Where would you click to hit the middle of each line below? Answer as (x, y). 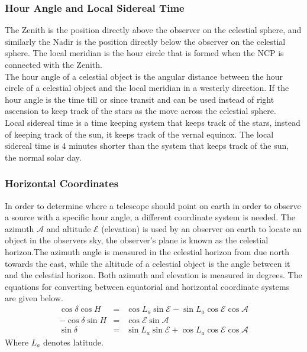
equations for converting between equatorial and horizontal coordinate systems (147, 286)
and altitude (69, 228)
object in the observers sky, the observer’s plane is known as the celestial (137, 240)
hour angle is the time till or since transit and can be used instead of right (140, 99)
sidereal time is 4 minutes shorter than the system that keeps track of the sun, (147, 146)
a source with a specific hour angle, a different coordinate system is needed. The (150, 217)
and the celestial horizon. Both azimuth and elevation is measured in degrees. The (153, 275)
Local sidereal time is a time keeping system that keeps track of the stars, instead (153, 122)
